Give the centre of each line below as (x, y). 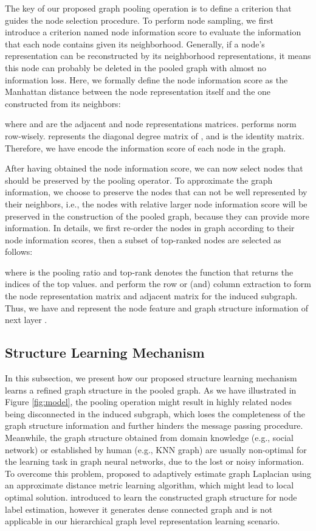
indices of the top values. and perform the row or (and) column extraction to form (158, 284)
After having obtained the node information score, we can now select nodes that (154, 168)
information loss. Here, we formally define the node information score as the (146, 79)
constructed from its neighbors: (63, 103)
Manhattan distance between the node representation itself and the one (138, 92)
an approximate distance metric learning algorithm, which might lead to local (149, 485)
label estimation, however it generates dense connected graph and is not (139, 509)
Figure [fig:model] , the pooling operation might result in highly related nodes (148, 402)
